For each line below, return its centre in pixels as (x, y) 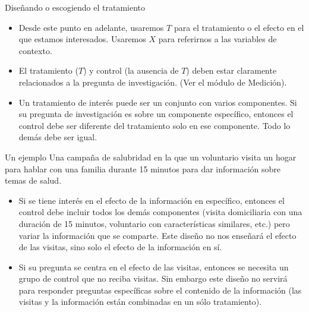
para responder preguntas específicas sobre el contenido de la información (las (160, 290)
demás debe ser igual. (58, 137)
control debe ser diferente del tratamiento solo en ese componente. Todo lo (154, 125)
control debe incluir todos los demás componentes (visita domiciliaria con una (160, 212)
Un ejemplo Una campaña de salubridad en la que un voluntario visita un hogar (151, 157)
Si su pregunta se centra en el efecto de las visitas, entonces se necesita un (154, 267)
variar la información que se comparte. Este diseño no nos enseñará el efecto (157, 235)
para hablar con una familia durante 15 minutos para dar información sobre (143, 168)
